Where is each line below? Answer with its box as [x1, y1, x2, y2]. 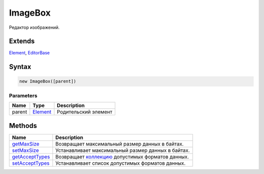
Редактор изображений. [9, 24, 60, 30]
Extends [9, 37, 35, 45]
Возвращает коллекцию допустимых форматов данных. [55, 153, 189, 160]
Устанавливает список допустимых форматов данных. [55, 159, 186, 166]
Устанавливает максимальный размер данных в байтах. [55, 147, 190, 153]
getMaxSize [12, 140, 40, 147]
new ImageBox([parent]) [19, 79, 77, 84]
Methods [9, 121, 37, 130]
